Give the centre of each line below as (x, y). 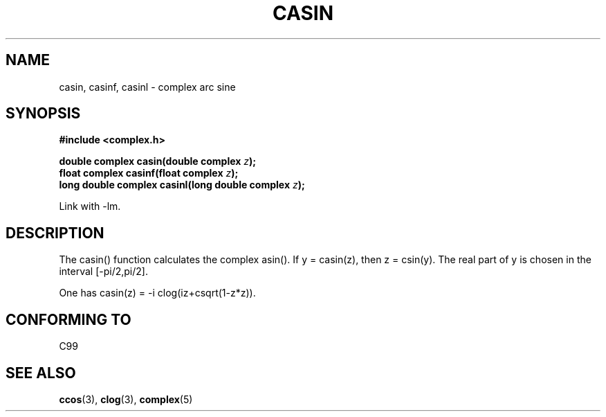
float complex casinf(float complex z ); (149, 173)
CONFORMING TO (68, 319)
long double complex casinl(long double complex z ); (182, 185)
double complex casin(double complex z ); (158, 161)
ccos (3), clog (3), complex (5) (126, 399)
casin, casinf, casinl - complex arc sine (147, 87)
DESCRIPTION (55, 233)
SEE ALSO (41, 373)
